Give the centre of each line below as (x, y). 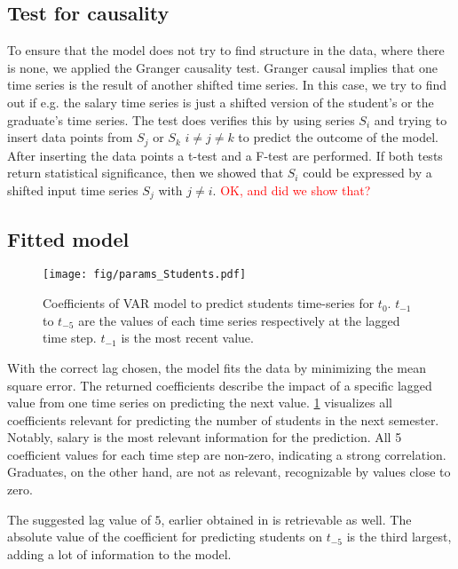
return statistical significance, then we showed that (146, 173)
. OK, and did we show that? (292, 190)
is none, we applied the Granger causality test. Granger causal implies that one (222, 67)
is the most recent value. (187, 338)
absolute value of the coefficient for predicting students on (165, 537)
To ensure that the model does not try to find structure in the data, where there (226, 50)
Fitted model (68, 238)
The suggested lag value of (79, 519)
